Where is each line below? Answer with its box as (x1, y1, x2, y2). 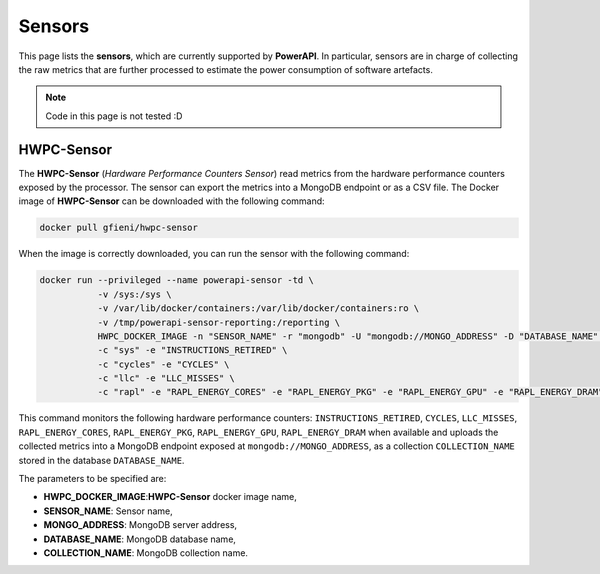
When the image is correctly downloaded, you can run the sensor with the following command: (18, 248, 410, 260)
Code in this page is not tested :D (45, 110, 183, 122)
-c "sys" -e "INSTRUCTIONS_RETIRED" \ (97, 345, 288, 356)
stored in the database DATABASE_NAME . (18, 454, 185, 466)
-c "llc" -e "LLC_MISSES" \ (97, 373, 235, 384)
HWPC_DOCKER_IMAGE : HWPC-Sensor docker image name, (43, 491, 297, 503)
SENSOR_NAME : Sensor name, (43, 505, 174, 517)
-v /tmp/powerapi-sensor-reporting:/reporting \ (97, 316, 341, 328)
